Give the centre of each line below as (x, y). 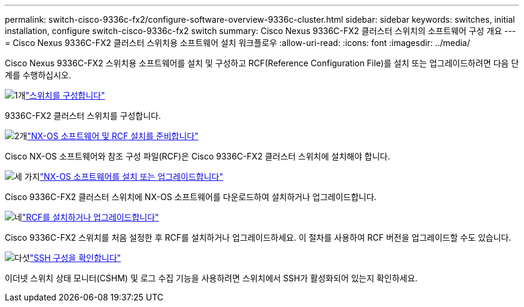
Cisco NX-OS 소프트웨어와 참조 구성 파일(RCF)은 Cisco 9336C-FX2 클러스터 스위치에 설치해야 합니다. (197, 156)
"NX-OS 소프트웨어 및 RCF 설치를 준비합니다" (113, 136)
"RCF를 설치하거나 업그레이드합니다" (90, 217)
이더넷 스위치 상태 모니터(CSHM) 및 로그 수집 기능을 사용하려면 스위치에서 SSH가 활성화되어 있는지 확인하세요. (211, 278)
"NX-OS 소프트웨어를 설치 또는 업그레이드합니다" (131, 176)
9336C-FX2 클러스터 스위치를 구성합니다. (83, 116)
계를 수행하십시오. (38, 75)
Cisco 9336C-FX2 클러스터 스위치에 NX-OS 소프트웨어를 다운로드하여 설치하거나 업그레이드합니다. (191, 197)
